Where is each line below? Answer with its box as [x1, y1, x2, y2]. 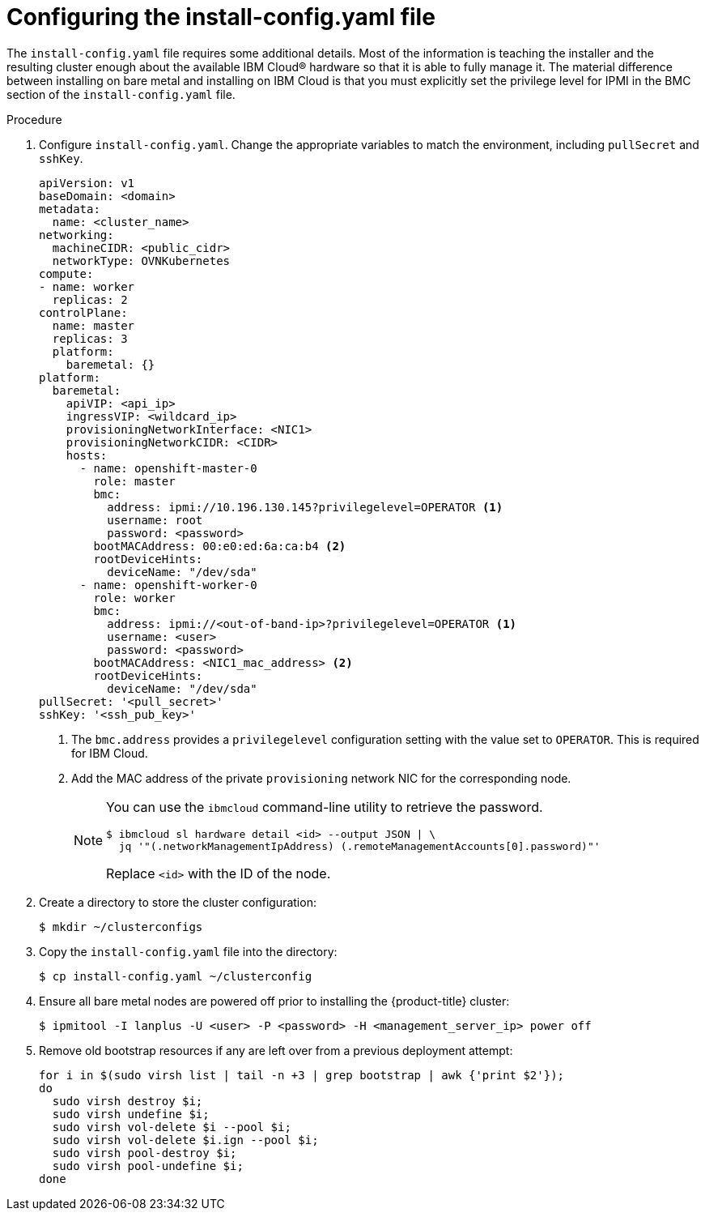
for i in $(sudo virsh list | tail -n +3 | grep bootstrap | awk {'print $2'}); [39, 1068, 565, 1082]
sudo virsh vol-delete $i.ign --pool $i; [52, 1133, 319, 1147]
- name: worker [39, 280, 135, 293]
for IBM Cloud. [71, 745, 148, 760]
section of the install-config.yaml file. [6, 87, 236, 101]
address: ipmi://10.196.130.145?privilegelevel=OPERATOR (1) [107, 500, 503, 514]
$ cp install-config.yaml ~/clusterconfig [39, 969, 312, 983]
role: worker [93, 591, 176, 604]
